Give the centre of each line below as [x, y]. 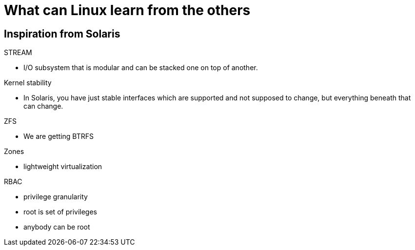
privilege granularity [56, 197]
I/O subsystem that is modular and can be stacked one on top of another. [141, 68]
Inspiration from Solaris [62, 34]
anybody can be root [57, 227]
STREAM [18, 53]
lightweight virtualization [63, 167]
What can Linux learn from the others [127, 10]
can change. [43, 106]
